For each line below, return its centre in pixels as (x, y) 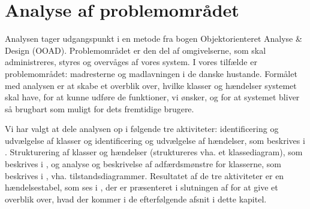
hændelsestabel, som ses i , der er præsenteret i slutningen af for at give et (142, 187)
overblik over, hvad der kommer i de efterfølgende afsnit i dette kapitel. (136, 199)
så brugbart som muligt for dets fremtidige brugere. (100, 108)
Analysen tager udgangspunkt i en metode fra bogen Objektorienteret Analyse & (154, 39)
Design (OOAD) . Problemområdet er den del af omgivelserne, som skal (136, 50)
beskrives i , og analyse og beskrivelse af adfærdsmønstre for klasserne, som (143, 164)
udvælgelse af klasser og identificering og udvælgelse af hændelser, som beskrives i (155, 140)
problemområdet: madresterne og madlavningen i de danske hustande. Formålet (151, 73)
